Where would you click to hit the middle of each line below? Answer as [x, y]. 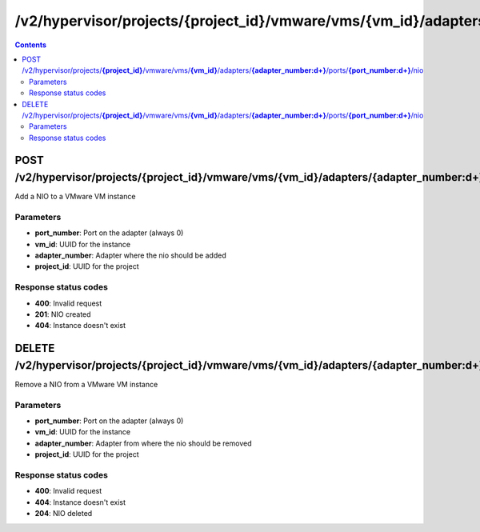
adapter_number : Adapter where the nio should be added [131, 255]
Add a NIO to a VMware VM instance [75, 197]
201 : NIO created [63, 314]
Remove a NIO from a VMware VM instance [86, 384]
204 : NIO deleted [64, 514]
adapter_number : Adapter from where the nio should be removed [143, 443]
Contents [31, 45]
